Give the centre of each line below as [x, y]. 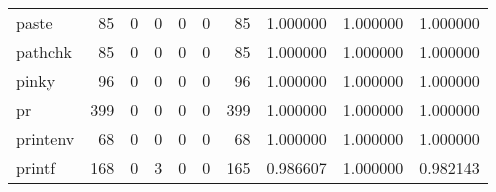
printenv [45, 138]
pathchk [44, 51]
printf [36, 167]
